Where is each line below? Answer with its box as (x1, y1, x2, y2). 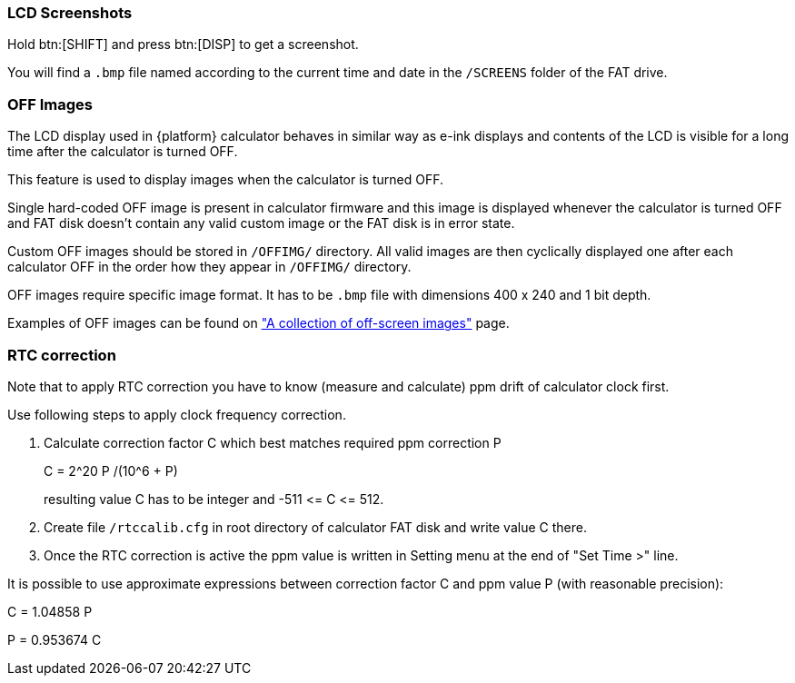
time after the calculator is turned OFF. (7, 144, 238, 160)
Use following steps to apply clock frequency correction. (7, 406, 346, 422)
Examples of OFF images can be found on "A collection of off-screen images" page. (7, 315, 510, 332)
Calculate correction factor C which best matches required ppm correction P (44, 434, 502, 450)
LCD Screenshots (7, 4, 133, 22)
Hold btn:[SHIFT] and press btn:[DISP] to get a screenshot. (7, 36, 359, 53)
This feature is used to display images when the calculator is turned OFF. (7, 172, 443, 188)
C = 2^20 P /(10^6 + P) (44, 462, 178, 479)
